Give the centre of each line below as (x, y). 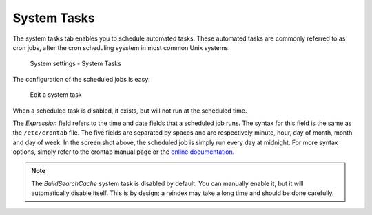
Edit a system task (56, 95)
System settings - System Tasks (76, 64)
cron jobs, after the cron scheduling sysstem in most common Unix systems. (121, 47)
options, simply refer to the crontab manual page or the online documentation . (124, 152)
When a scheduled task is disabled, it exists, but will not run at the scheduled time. (130, 111)
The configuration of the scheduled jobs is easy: (82, 79)
